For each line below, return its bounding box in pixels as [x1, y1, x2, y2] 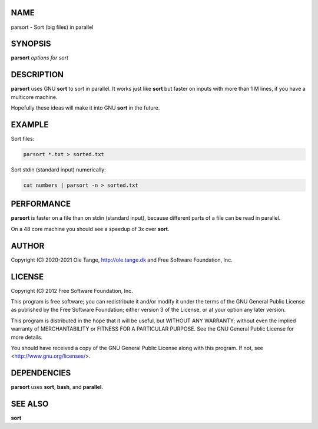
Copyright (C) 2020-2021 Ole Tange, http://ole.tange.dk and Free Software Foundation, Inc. [11, 256, 233, 263]
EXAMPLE [11, 120, 49, 130]
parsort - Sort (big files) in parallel [11, 24, 94, 31]
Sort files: [11, 136, 35, 143]
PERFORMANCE [11, 199, 71, 209]
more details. [11, 334, 43, 341]
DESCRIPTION [11, 70, 64, 80]
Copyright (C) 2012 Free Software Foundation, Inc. [11, 287, 134, 294]
